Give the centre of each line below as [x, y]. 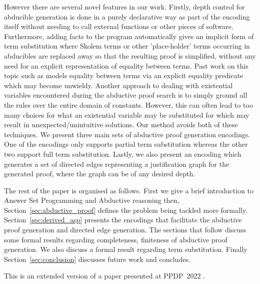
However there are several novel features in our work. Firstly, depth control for [124, 7]
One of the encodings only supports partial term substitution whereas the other [126, 144]
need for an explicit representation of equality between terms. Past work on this [126, 65]
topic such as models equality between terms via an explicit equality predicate [124, 75]
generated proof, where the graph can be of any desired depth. [100, 174]
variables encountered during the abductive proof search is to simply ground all [126, 95]
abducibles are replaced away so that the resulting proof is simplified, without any [130, 55]
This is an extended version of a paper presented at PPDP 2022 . [105, 276]
